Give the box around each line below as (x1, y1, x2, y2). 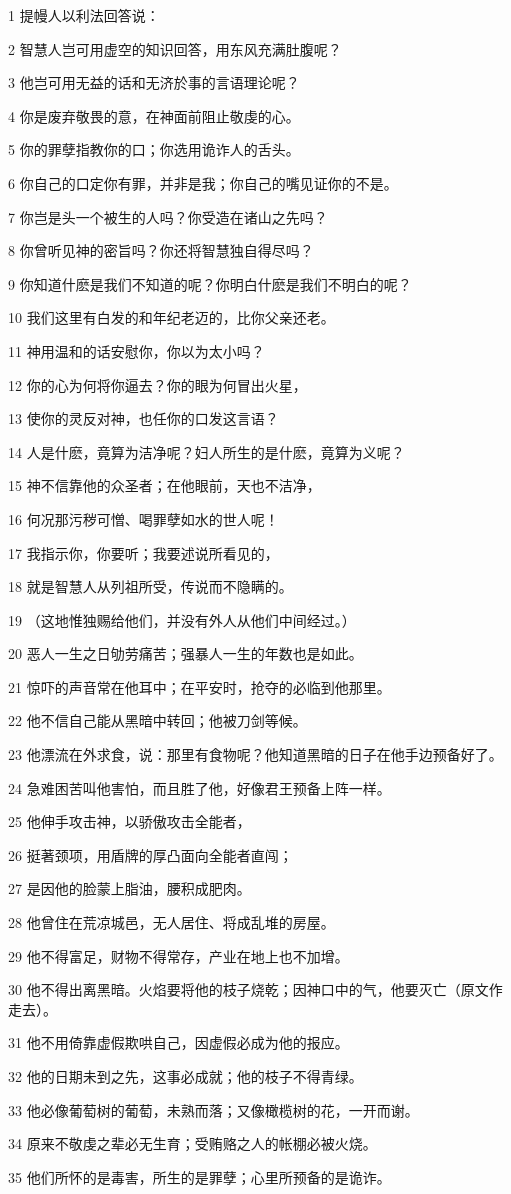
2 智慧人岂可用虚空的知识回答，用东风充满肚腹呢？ (8, 38, 342, 59)
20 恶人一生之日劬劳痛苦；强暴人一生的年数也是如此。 (8, 643, 363, 664)
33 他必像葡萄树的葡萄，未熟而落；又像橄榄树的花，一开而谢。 (8, 1099, 419, 1120)
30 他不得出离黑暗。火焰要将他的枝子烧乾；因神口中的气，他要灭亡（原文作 (8, 979, 503, 1000)
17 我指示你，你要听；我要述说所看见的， (8, 542, 279, 563)
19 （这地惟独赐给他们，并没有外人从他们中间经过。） (8, 609, 356, 630)
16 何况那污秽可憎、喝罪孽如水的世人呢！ (8, 508, 279, 529)
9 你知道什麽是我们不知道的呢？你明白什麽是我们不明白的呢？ (8, 273, 412, 294)
